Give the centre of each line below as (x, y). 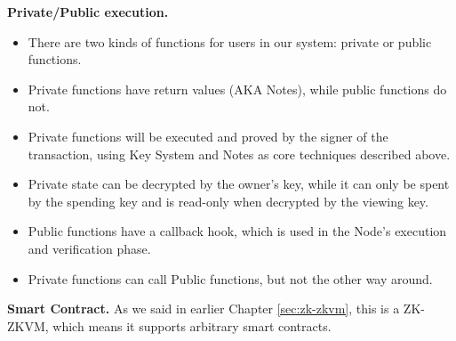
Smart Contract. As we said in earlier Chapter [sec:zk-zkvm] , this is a (204, 309)
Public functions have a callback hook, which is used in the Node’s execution (237, 231)
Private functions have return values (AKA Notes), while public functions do (237, 89)
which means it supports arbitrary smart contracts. (192, 325)
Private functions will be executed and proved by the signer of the (208, 136)
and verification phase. (89, 248)
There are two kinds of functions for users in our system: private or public (230, 41)
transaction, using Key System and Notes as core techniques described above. (239, 154)
